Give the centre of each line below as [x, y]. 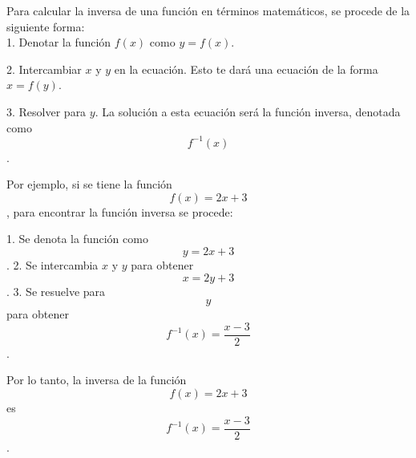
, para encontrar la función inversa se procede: [120, 211]
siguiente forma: [46, 26]
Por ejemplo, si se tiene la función [89, 184]
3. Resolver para [46, 111]
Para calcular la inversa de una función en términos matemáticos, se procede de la [208, 10]
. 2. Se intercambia [53, 265]
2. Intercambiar [44, 69]
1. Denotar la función [59, 42]
